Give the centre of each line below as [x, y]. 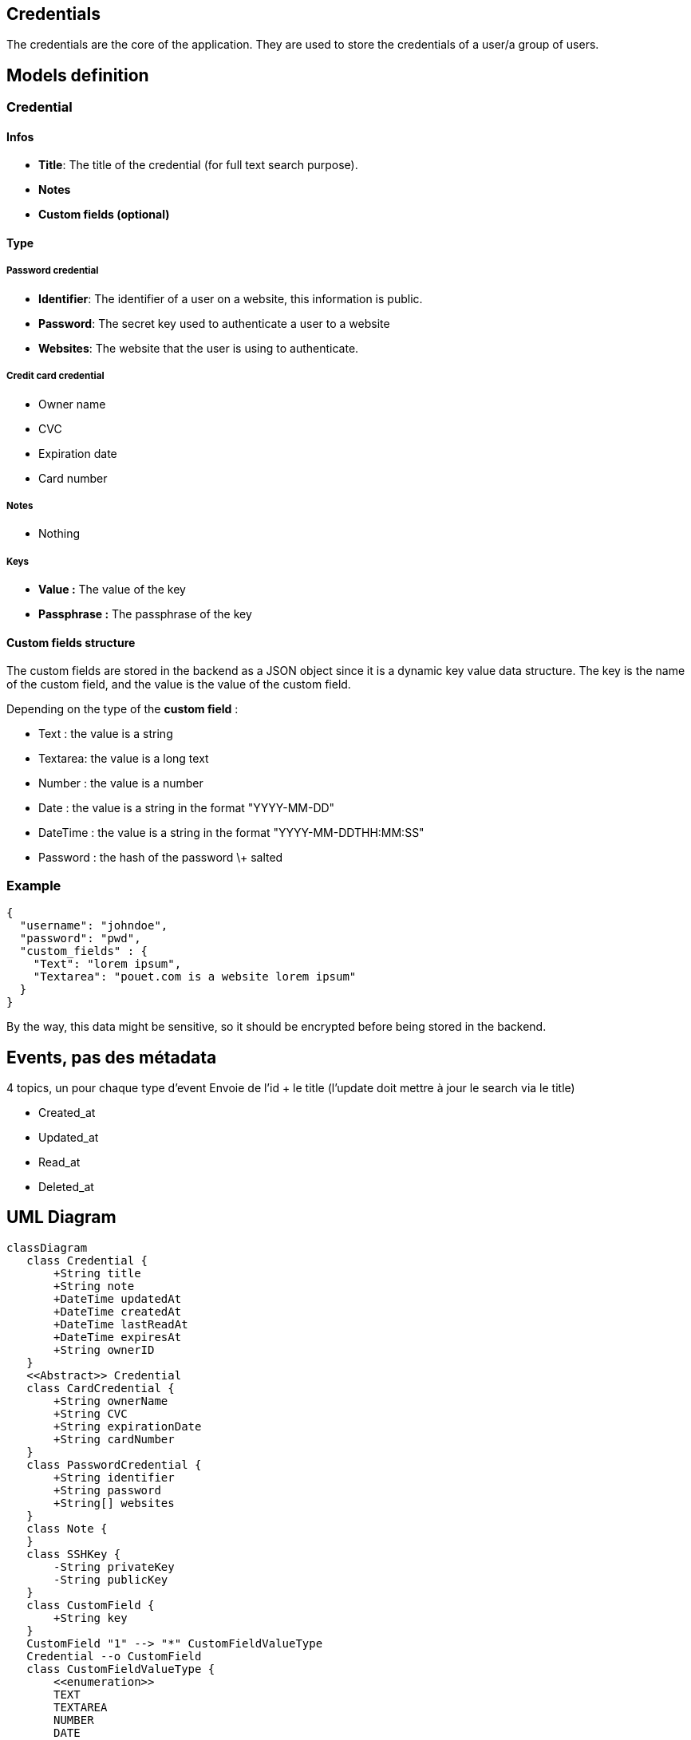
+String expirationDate [128, 1426]
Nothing [59, 534]
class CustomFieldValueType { [121, 1669]
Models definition [78, 75]
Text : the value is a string [106, 734]
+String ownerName [111, 1401]
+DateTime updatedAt [118, 1298]
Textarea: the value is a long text [124, 759]
